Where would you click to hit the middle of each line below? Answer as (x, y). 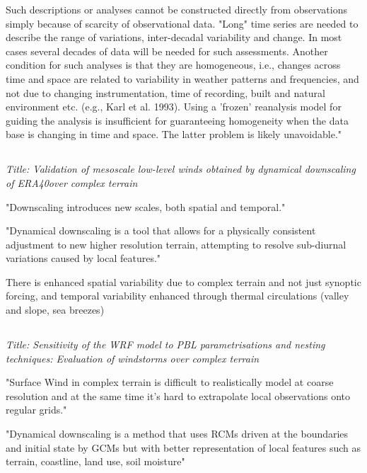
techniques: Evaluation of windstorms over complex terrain (133, 358)
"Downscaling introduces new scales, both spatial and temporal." (146, 206)
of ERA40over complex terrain (72, 182)
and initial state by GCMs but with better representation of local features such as (183, 447)
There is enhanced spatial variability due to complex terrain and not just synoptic (183, 281)
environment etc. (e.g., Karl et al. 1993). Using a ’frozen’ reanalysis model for (174, 107)
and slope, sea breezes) (55, 310)
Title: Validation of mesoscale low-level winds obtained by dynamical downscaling (181, 169)
